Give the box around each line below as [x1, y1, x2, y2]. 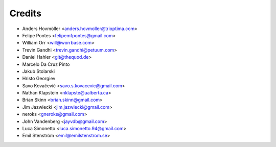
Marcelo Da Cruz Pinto [22, 61, 70, 67]
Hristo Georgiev [22, 76, 56, 82]
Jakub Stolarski [22, 68, 55, 74]
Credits [9, 8, 42, 19]
